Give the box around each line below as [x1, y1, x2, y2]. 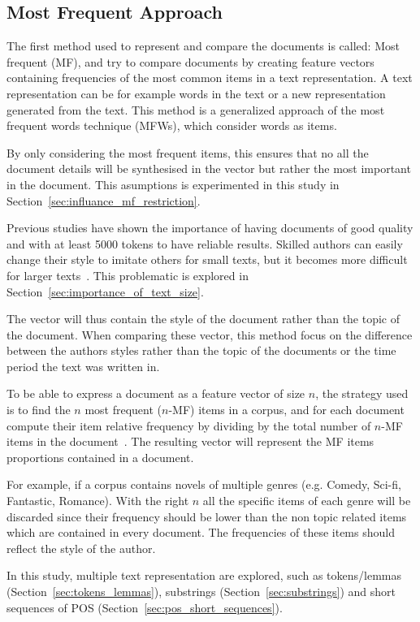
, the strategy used [315, 385, 409, 402]
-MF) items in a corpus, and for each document [168, 401, 405, 418]
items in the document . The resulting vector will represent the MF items [6, 433, 375, 450]
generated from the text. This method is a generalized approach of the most [6, 101, 385, 118]
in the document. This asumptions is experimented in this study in [6, 175, 340, 192]
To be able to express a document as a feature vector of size [6, 385, 305, 402]
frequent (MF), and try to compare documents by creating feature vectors [6, 53, 375, 70]
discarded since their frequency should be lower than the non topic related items [6, 508, 407, 525]
